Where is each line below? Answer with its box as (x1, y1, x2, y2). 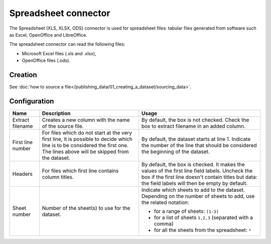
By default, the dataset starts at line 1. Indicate (141, 136, 251, 143)
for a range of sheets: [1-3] (154, 207, 219, 214)
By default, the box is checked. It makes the (141, 161, 245, 168)
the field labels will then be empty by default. (141, 180, 248, 187)
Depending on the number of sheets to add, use (141, 192, 255, 199)
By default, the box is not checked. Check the (141, 116, 249, 123)
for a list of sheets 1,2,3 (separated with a (154, 214, 253, 221)
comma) (154, 220, 174, 227)
